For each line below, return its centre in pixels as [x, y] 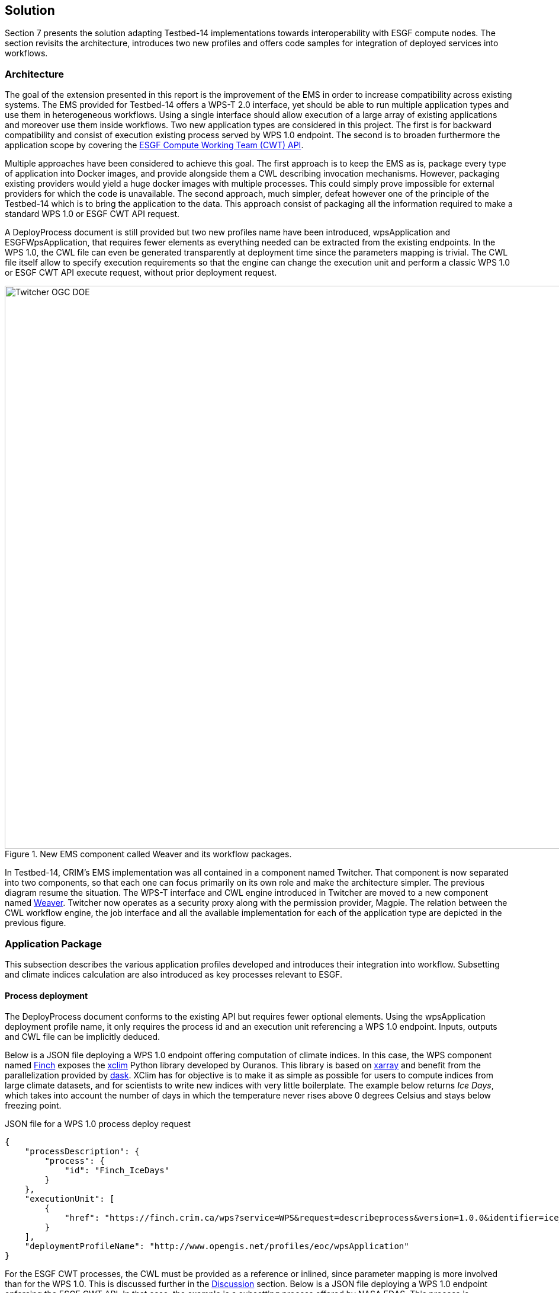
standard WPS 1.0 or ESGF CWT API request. [92, 214]
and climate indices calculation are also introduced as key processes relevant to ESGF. [174, 974]
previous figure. [36, 923]
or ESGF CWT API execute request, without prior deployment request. [141, 273]
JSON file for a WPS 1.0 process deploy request [98, 1124]
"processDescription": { [82, 1152]
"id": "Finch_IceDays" [117, 1171]
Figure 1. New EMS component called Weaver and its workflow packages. [148, 854]
